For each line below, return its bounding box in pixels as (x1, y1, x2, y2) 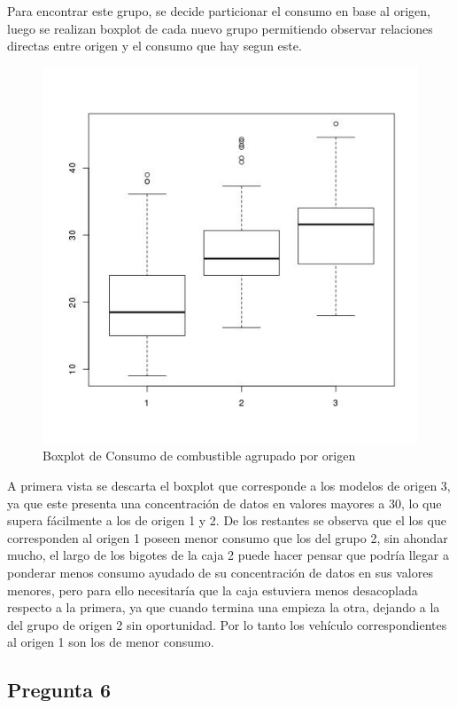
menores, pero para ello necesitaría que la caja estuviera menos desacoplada (7, 580, 418, 599)
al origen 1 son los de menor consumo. (7, 633, 214, 651)
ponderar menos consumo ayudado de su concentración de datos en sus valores (7, 562, 433, 581)
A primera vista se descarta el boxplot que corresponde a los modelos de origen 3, (7, 476, 451, 494)
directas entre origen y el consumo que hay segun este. (7, 36, 302, 55)
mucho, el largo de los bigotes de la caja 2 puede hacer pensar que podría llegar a (7, 546, 449, 564)
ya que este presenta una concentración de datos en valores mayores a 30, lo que (7, 493, 442, 512)
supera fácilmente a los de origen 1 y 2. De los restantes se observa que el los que (7, 511, 446, 530)
